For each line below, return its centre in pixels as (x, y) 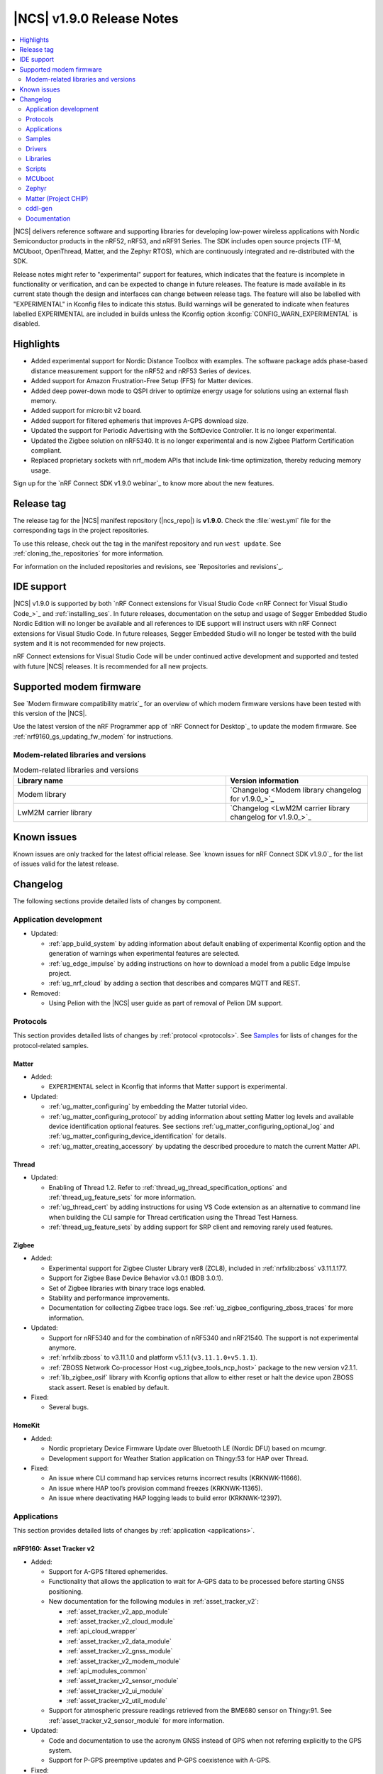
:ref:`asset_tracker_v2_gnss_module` (120, 1651)
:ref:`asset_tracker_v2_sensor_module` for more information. (137, 1720)
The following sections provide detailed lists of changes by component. (118, 901)
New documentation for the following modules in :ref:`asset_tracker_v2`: (154, 1602)
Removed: (45, 993)
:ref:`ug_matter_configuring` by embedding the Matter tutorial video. (148, 1106)
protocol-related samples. (51, 1045)
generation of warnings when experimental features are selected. (144, 954)
